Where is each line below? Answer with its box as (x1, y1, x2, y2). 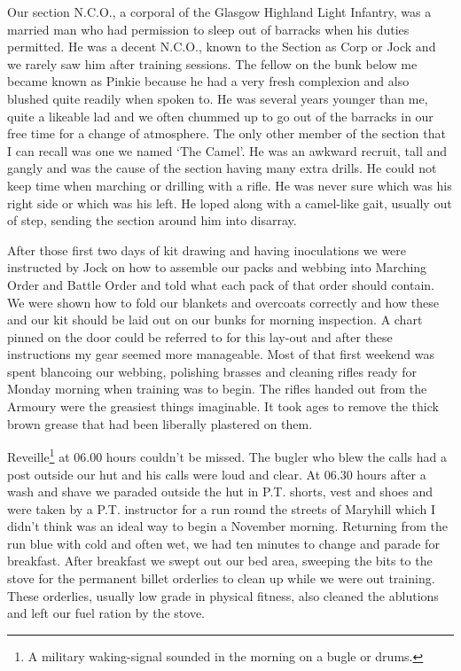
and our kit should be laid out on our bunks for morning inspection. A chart (7, 310, 423, 329)
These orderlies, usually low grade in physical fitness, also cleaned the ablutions (7, 586, 439, 605)
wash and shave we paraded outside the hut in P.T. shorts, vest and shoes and (7, 482, 433, 501)
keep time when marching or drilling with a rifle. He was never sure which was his (7, 176, 452, 194)
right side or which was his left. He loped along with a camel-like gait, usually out (7, 193, 452, 212)
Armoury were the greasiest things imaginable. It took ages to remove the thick (7, 397, 439, 416)
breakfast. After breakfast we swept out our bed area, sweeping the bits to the (7, 551, 433, 570)
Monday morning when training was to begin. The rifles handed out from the (7, 379, 427, 398)
